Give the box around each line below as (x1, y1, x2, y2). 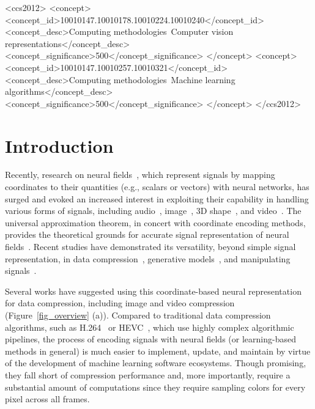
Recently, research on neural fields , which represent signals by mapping (5, 168, 275, 181)
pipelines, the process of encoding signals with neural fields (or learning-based (5, 333, 296, 345)
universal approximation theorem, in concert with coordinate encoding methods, (5, 216, 306, 229)
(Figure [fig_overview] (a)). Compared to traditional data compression (5, 309, 271, 321)
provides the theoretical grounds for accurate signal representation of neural (5, 228, 289, 241)
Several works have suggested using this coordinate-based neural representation (5, 284, 302, 297)
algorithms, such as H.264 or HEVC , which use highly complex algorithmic (5, 320, 294, 333)
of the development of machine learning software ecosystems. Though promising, (5, 356, 306, 369)
